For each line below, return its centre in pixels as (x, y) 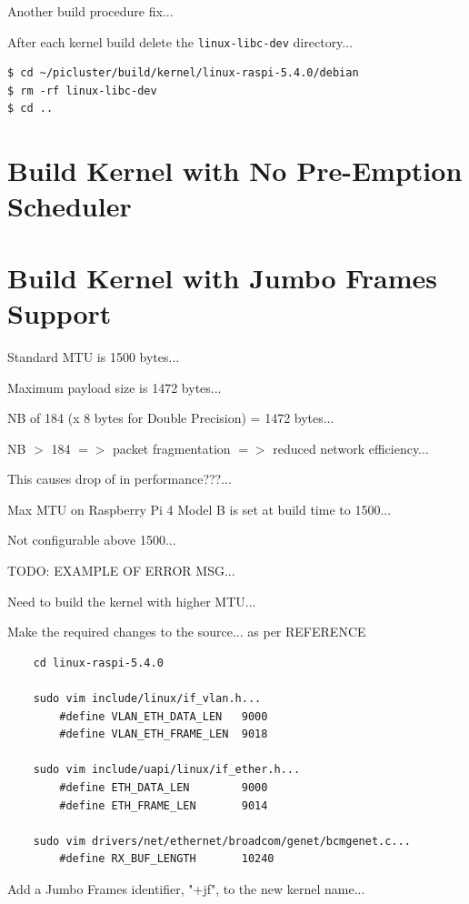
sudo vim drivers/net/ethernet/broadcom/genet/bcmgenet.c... (222, 841)
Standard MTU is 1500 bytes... (94, 356)
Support (60, 312)
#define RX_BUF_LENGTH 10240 (167, 859)
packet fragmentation (172, 448)
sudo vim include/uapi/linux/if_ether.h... (167, 770)
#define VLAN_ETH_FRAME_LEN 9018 (164, 734)
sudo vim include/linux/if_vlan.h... (147, 699)
